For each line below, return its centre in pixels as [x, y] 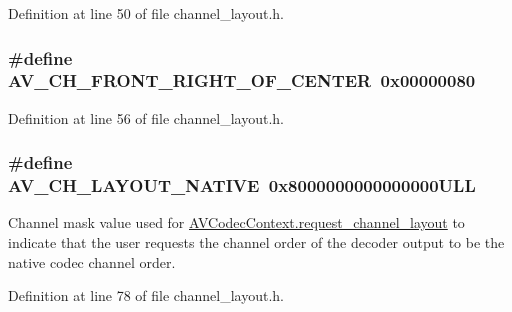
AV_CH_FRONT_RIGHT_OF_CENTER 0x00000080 [242, 80]
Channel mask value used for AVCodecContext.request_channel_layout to [236, 222]
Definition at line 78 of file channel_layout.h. [146, 295]
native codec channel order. [92, 261]
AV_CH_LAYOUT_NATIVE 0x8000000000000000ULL [242, 185]
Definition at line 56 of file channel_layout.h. [146, 117]
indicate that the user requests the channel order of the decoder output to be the [256, 242]
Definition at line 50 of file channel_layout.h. [146, 13]
